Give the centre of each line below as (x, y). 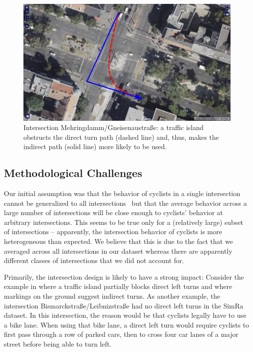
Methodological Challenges (73, 173)
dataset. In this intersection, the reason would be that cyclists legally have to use (125, 315)
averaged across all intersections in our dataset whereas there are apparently (118, 251)
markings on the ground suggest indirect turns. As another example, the (112, 296)
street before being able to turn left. (58, 343)
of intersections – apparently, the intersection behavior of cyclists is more (113, 231)
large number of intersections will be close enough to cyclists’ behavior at (114, 212)
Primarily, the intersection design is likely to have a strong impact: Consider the (124, 276)
